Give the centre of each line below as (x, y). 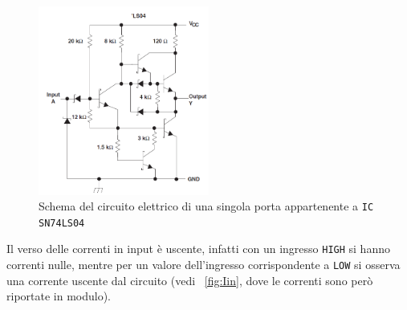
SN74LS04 (62, 223)
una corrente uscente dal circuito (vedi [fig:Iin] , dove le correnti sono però (190, 280)
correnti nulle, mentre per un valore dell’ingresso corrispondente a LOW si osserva (203, 265)
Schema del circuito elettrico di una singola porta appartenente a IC (206, 206)
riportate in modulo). (59, 296)
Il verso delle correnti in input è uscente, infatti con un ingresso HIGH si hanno (198, 249)
